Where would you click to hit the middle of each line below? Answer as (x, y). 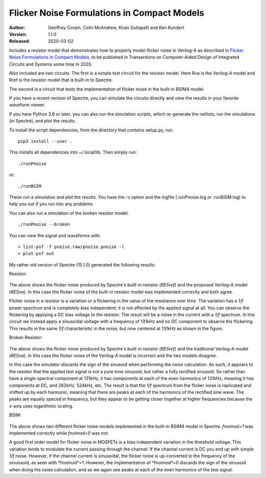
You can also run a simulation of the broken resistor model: (69, 213)
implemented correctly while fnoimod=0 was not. (59, 433)
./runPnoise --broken (44, 224)
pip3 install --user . (45, 141)
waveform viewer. (27, 105)
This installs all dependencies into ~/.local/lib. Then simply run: (73, 152)
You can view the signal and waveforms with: (55, 235)
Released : (20, 41)
